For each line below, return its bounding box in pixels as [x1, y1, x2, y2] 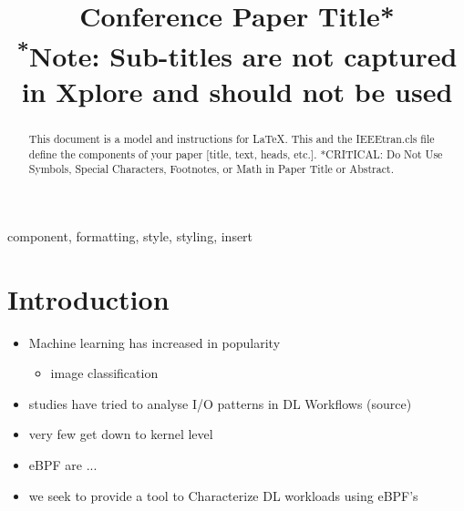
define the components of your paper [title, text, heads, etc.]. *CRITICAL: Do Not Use [28, 146, 443, 161]
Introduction [7, 280, 170, 317]
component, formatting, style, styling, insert [7, 226, 253, 245]
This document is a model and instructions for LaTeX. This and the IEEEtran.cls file [28, 130, 435, 146]
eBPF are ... [28, 455, 98, 474]
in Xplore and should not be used [21, 72, 453, 109]
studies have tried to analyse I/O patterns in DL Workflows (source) [28, 393, 412, 413]
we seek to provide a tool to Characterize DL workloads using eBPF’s [28, 485, 418, 505]
